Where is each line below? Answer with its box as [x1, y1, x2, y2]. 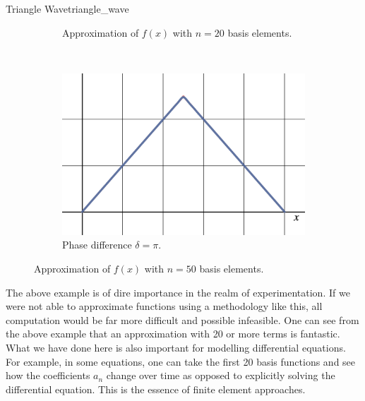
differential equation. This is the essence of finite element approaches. [6, 381, 306, 396]
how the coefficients [6, 368, 90, 383]
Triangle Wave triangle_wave [6, 1, 129, 16]
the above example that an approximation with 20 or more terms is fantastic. [6, 326, 340, 341]
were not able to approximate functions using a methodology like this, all [6, 299, 323, 313]
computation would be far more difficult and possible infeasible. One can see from [6, 312, 359, 327]
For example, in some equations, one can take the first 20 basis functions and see [6, 354, 356, 369]
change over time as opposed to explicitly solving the [106, 368, 335, 383]
